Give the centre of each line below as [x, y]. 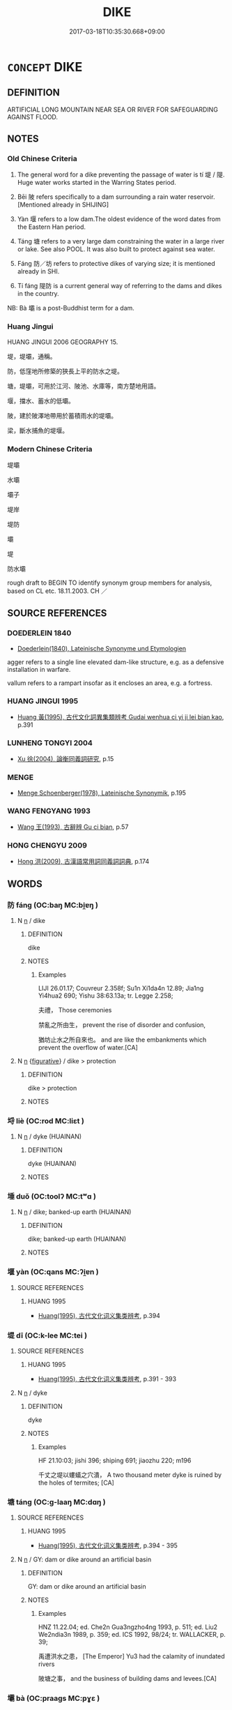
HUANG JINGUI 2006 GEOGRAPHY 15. [63, 342]
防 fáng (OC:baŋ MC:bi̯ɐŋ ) [53, 905]
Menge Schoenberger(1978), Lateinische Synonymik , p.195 [102, 793]
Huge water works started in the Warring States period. [96, 183]
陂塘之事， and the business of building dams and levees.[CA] [127, 1679]
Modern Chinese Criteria [50, 449]
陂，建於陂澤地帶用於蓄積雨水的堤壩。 [62, 415]
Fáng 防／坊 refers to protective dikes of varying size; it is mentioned [116, 264]
